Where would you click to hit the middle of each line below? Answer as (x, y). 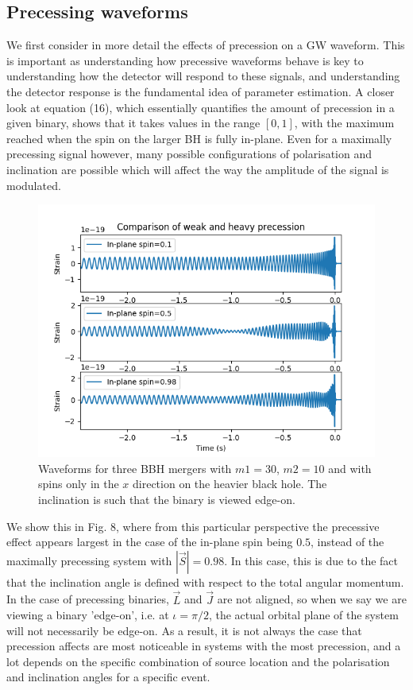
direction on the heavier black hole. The (230, 484)
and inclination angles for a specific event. (108, 677)
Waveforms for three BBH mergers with (135, 468)
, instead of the (347, 542)
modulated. (34, 185)
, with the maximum (344, 123)
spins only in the (79, 484)
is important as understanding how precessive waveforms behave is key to (185, 60)
